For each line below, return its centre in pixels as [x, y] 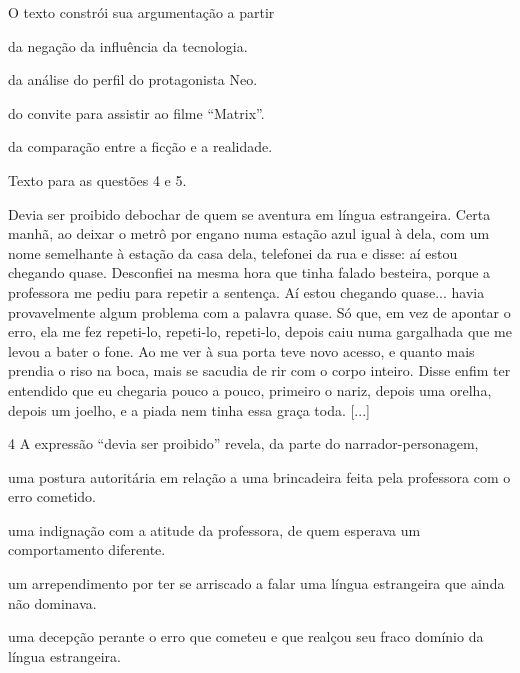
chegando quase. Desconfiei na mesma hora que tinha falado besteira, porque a [249, 272]
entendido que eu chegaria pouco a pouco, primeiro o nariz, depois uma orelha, [250, 389]
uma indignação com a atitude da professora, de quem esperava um [214, 529]
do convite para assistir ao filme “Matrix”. [136, 112]
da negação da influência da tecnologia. [128, 45]
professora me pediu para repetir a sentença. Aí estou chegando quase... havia [246, 291]
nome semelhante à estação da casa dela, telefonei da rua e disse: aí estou [233, 252]
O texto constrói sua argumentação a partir [141, 12]
